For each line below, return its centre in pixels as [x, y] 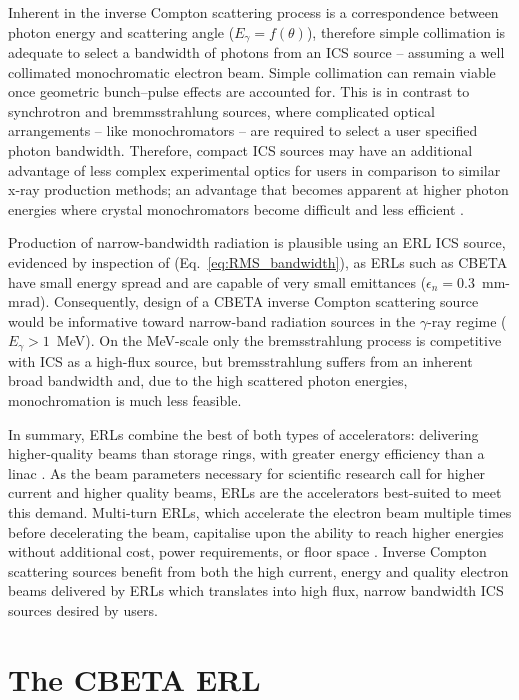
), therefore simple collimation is [406, 31]
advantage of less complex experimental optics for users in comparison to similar [254, 169]
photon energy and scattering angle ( [121, 31]
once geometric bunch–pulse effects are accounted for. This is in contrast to [239, 91]
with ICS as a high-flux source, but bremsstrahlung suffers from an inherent [240, 360]
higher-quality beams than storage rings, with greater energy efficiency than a [246, 453]
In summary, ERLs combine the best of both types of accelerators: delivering [243, 433]
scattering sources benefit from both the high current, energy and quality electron [258, 570]
